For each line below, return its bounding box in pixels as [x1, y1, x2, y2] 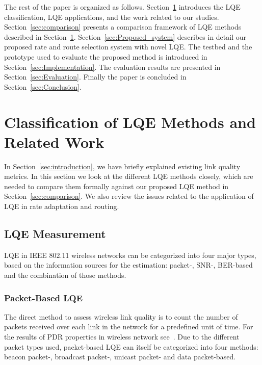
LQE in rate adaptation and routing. [4, 201, 119, 212]
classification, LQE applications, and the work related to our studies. [4, 11, 219, 22]
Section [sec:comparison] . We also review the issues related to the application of [4, 191, 254, 201]
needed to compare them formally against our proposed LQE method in [4, 180, 229, 191]
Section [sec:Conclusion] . [4, 81, 82, 92]
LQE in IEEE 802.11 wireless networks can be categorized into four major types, [4, 249, 256, 260]
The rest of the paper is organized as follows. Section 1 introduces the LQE [4, 2, 241, 12]
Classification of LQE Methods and [4, 111, 256, 132]
